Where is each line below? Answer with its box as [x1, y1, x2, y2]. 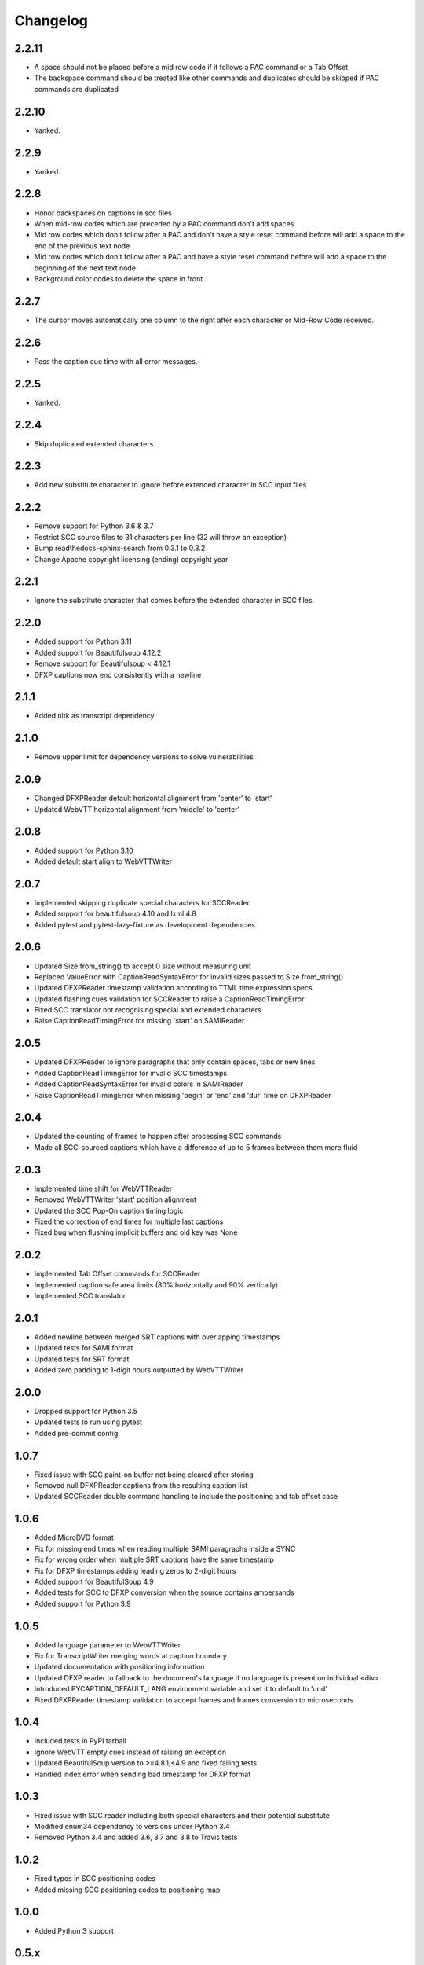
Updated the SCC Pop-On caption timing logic [34, 1206, 184, 1215]
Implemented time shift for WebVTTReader [34, 1184, 173, 1193]
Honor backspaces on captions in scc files [34, 208, 172, 218]
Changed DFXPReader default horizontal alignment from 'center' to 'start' [34, 794, 272, 803]
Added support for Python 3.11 [34, 637, 133, 646]
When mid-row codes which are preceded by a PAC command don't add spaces [34, 219, 294, 228]
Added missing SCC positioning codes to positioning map [34, 1885, 221, 1894]
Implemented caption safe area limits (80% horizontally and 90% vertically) [34, 1280, 279, 1289]
